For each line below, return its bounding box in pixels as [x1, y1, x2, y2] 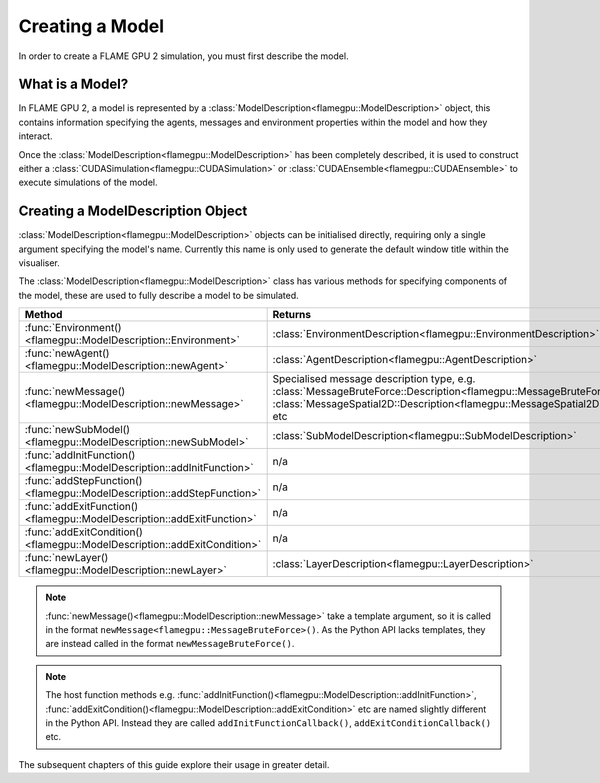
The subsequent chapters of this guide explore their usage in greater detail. [18, 758, 330, 770]
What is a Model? [18, 76, 129, 93]
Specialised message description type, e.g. [272, 372, 476, 386]
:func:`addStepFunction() [24, 474, 143, 488]
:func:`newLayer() [24, 551, 109, 565]
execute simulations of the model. [18, 176, 158, 189]
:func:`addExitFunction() [24, 500, 139, 514]
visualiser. [18, 257, 60, 269]
